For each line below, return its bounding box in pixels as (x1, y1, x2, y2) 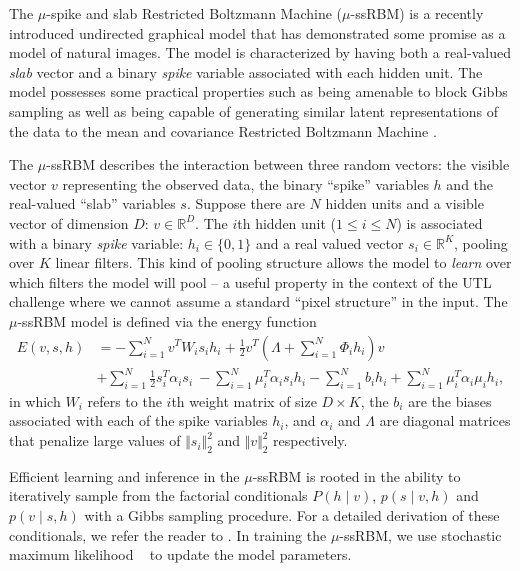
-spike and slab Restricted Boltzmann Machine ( (46, 3, 343, 23)
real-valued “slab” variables (9, 193, 176, 214)
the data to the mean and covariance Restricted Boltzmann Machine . (9, 120, 437, 141)
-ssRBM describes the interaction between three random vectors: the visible (46, 154, 510, 175)
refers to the (87, 390, 162, 411)
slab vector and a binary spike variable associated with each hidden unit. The (9, 61, 483, 82)
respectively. (273, 430, 348, 451)
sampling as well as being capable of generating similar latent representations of (9, 100, 499, 121)
